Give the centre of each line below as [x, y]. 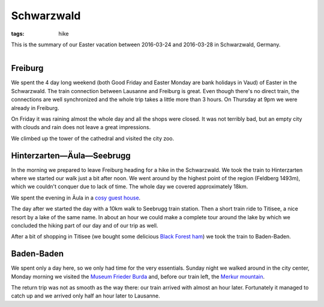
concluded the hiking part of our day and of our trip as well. [85, 226]
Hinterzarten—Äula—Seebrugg [71, 155]
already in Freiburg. [35, 108]
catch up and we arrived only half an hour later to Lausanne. [85, 296]
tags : [18, 34]
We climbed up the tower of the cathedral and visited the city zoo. [93, 138]
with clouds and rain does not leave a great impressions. [81, 127]
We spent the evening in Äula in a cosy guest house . [76, 198]
